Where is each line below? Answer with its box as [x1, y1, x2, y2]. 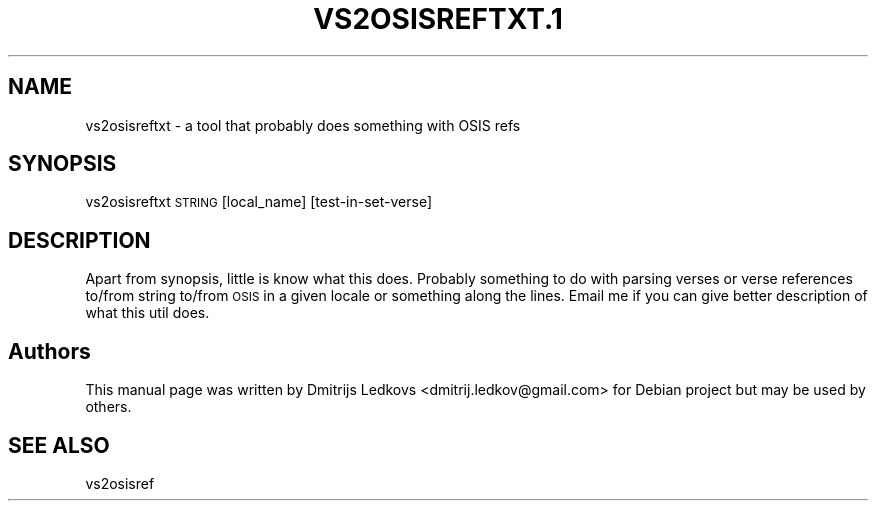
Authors [8, 338, 91, 364]
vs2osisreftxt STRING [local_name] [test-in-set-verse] [85, 193, 433, 211]
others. [85, 398, 132, 416]
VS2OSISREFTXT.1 [313, 2, 563, 36]
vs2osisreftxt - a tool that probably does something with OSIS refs [85, 116, 521, 134]
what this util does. [85, 304, 210, 322]
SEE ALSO [8, 432, 110, 458]
